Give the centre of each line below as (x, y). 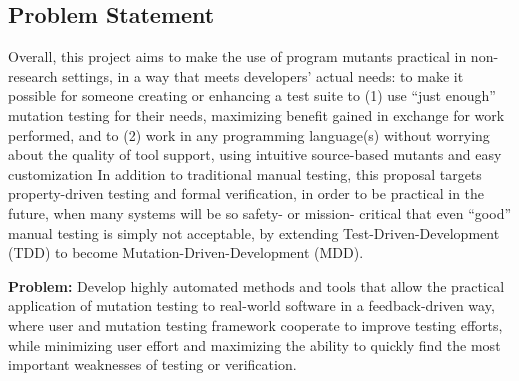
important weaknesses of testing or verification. (152, 364)
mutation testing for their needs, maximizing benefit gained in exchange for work (256, 114)
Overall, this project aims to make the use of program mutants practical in (237, 56)
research (33, 75)
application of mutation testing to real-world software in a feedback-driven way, (251, 305)
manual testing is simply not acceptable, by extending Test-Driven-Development (254, 232)
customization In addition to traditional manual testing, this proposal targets (245, 173)
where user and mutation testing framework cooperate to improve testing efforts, (255, 324)
